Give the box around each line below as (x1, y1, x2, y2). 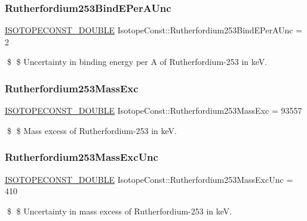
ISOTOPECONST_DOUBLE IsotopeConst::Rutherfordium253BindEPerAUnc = (5, 24, 303, 36)
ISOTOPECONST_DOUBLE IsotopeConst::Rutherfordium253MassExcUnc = (5, 173, 293, 185)
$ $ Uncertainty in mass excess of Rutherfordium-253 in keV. (7, 204, 232, 217)
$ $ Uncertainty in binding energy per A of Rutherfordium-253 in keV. (7, 55, 268, 68)
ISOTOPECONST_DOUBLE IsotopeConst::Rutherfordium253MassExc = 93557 (5, 104, 302, 117)
